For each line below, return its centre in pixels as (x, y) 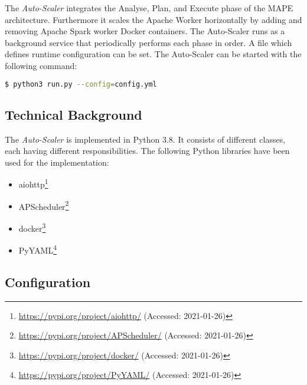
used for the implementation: (57, 162)
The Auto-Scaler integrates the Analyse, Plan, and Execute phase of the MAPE (149, 8)
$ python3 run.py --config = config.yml (81, 84)
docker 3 (32, 227)
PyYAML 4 (37, 249)
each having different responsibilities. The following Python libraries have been (147, 151)
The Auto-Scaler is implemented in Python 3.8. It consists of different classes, (145, 139)
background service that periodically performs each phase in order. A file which (148, 42)
